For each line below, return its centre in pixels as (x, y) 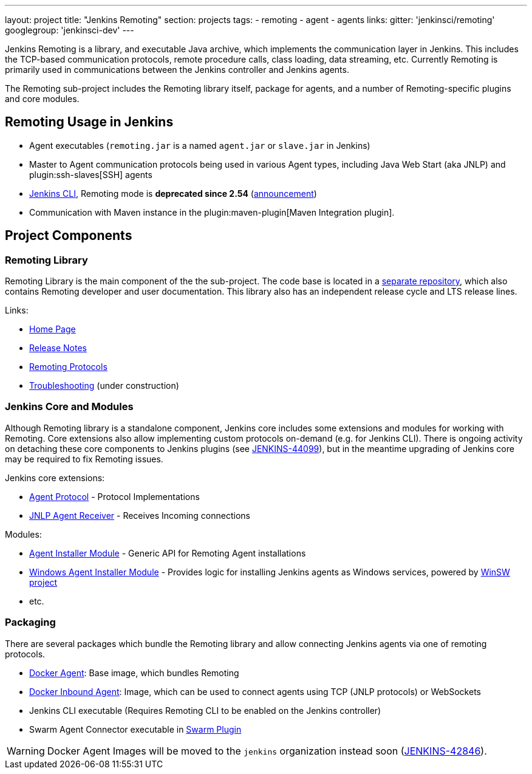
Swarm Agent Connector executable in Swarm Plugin (135, 729)
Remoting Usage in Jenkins (89, 122)
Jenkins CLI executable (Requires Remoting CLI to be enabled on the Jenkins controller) (205, 710)
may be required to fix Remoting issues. (84, 459)
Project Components (69, 236)
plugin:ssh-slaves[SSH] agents (91, 174)
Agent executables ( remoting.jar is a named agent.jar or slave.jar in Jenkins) (200, 145)
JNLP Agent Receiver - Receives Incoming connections (140, 515)
